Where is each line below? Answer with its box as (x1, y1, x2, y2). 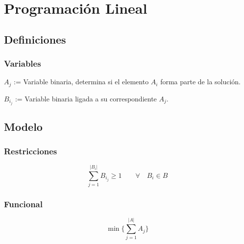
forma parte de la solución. (160, 76, 241, 87)
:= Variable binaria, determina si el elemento (13, 76, 149, 87)
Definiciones (4, 31, 66, 47)
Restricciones (4, 145, 57, 157)
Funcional (4, 197, 43, 210)
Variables (4, 57, 41, 70)
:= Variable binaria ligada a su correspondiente (15, 93, 157, 103)
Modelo (4, 119, 43, 134)
